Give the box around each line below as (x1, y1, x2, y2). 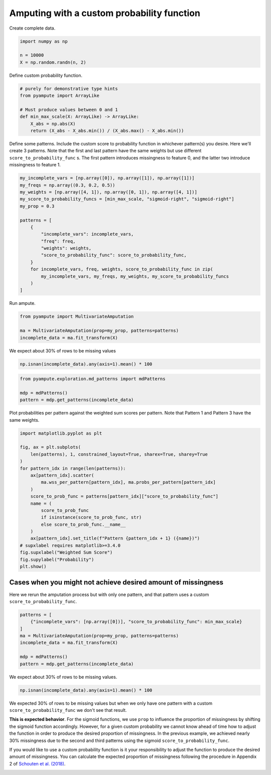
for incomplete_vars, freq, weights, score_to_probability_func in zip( (30, 266, 213, 272)
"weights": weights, (41, 246, 92, 251)
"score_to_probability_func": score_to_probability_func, (41, 252, 187, 258)
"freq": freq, (41, 238, 76, 244)
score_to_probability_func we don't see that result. (9, 707, 127, 713)
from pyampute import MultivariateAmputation (20, 314, 134, 319)
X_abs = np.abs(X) (30, 121, 76, 126)
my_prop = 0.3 (20, 203, 55, 209)
